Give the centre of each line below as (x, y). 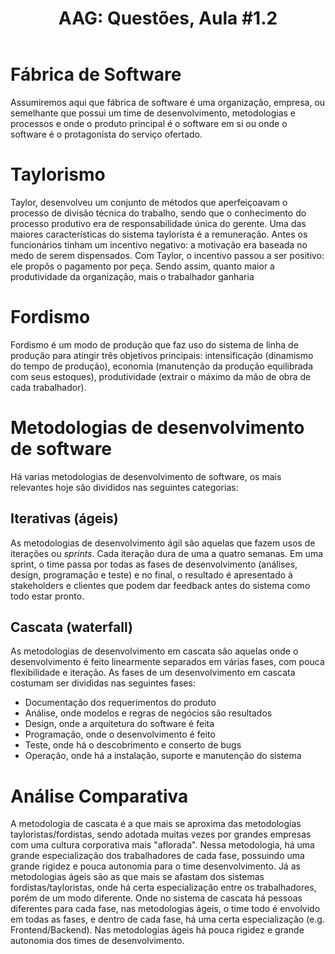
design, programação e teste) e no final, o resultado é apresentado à (151, 574)
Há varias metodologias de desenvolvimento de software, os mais (146, 476)
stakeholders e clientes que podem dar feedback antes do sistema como (160, 585)
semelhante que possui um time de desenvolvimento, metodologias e (153, 113)
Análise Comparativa (99, 796)
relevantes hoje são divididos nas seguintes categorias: (124, 487)
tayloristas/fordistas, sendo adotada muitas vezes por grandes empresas (161, 834)
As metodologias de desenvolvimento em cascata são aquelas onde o (154, 651)
